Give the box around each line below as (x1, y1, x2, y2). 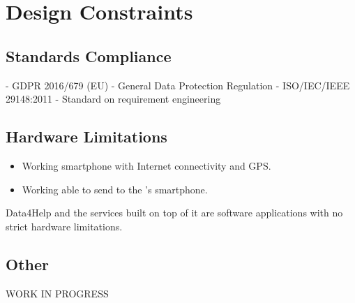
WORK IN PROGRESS (6, 286, 109, 300)
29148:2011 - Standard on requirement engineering (6, 91, 221, 106)
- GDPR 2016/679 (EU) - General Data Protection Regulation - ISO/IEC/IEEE (6, 77, 350, 92)
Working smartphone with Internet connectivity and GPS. (22, 158, 271, 172)
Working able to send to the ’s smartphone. (22, 182, 208, 196)
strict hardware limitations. (6, 219, 123, 233)
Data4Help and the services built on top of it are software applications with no (6, 205, 343, 220)
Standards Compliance (6, 45, 172, 66)
